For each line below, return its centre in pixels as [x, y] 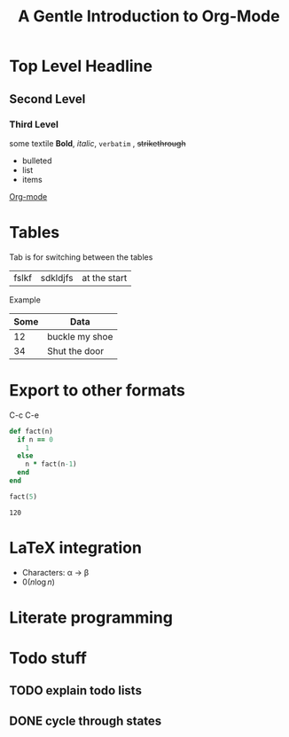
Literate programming [91, 617]
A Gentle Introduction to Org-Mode [149, 16]
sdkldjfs [57, 278]
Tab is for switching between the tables [81, 257]
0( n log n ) [39, 582]
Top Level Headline [81, 66]
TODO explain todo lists [75, 690]
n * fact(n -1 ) [51, 464]
